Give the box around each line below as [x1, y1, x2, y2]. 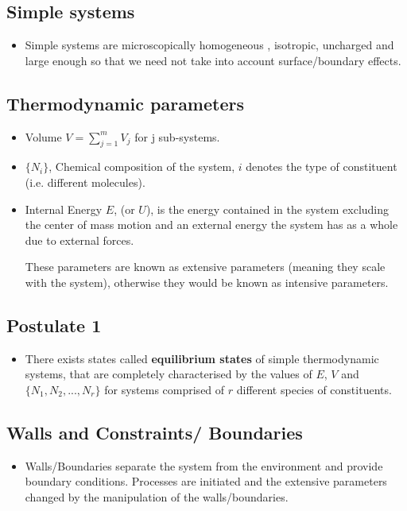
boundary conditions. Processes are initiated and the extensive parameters [25, 473, 387, 490]
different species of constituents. [236, 381, 392, 397]
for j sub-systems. [134, 128, 220, 145]
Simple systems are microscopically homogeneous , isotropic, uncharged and [25, 37, 394, 53]
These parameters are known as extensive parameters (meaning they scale [25, 258, 386, 275]
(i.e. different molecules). [25, 173, 145, 190]
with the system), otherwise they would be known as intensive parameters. [25, 273, 389, 290]
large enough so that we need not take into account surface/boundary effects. [25, 52, 401, 68]
